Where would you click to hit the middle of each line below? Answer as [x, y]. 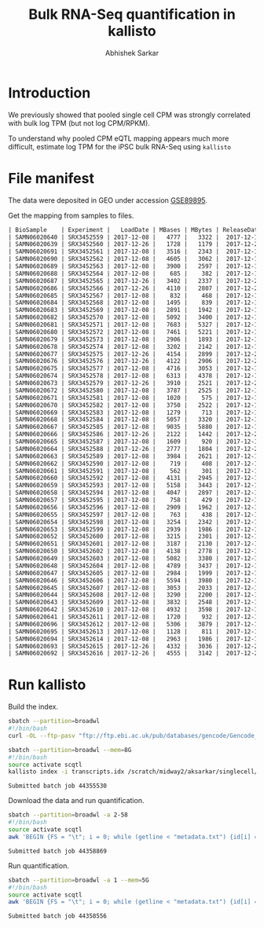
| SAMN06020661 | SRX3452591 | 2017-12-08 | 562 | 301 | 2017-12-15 [135, 471]
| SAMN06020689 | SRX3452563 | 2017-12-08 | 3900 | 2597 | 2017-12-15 [135, 266]
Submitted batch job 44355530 [58, 786]
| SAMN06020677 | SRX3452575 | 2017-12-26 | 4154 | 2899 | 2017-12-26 [135, 354]
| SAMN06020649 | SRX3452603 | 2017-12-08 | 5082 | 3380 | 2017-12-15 [135, 559]
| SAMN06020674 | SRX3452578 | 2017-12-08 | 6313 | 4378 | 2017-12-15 [135, 376]
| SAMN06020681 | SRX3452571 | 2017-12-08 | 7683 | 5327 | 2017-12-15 [135, 325]
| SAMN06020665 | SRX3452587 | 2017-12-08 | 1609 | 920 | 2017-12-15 [135, 442]
